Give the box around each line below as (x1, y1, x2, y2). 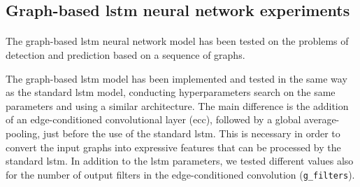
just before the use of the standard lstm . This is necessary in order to (43, 125, 340, 140)
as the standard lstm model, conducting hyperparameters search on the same (6, 85, 336, 99)
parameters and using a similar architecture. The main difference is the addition (6, 98, 349, 113)
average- (304, 112, 340, 127)
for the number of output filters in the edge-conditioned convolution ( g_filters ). (6, 167, 355, 181)
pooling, (6, 125, 41, 140)
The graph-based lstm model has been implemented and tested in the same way (6, 71, 347, 85)
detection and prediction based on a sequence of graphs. (6, 47, 245, 62)
